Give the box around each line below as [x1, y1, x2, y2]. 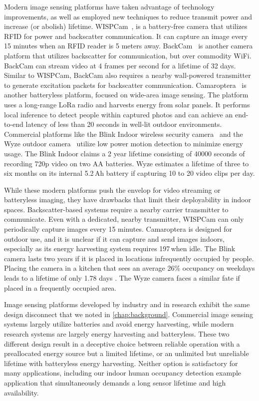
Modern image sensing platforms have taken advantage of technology [4, 1, 215, 11]
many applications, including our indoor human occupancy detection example [4, 368, 242, 378]
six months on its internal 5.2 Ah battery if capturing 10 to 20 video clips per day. [4, 168, 255, 178]
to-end [4, 119, 23, 129]
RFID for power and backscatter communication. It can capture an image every [4, 30, 248, 41]
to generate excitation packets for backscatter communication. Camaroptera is [4, 79, 247, 90]
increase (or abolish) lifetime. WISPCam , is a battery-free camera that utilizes [4, 21, 248, 31]
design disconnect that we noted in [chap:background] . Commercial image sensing [4, 309, 253, 319]
